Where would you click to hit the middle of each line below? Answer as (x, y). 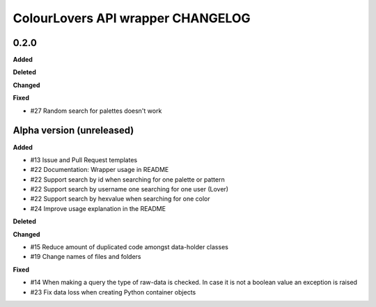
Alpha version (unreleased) (73, 131)
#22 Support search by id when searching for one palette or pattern (128, 179)
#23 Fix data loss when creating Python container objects (113, 292)
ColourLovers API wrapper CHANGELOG (132, 18)
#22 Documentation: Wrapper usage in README (100, 170)
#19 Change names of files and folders (86, 257)
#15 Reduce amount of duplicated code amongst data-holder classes (130, 247)
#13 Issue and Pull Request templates (84, 159)
